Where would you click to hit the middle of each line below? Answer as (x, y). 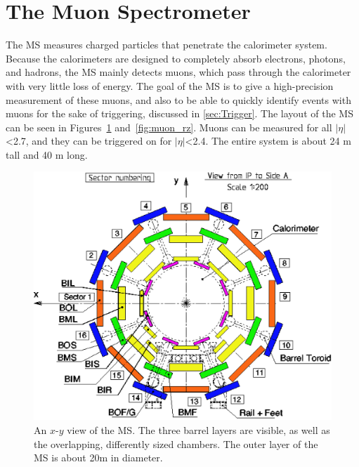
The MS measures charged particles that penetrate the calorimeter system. (167, 45)
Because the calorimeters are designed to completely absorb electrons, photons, (176, 58)
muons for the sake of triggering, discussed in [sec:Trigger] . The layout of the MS (179, 113)
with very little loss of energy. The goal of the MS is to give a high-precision (170, 85)
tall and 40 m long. (47, 154)
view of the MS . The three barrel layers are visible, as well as (198, 430)
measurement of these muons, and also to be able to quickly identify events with (178, 99)
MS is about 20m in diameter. (98, 458)
